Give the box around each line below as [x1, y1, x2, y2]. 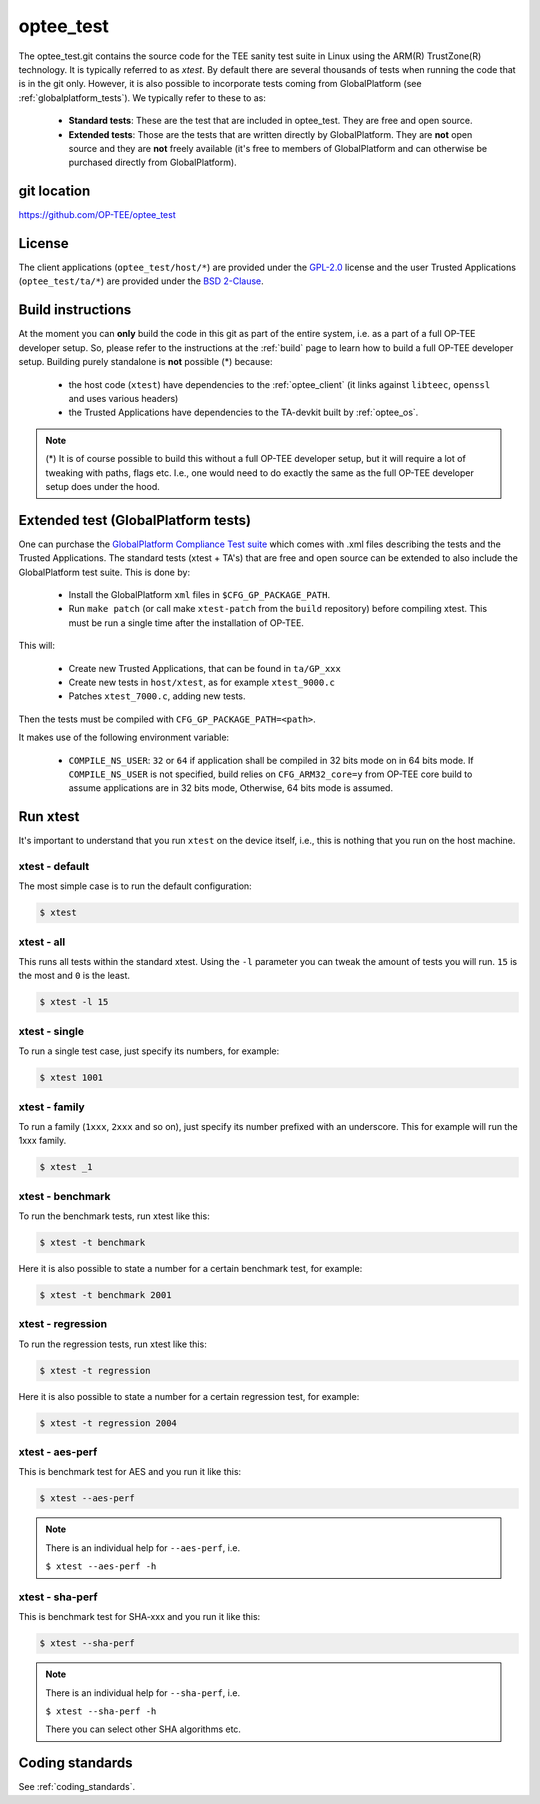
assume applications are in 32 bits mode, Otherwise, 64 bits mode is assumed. [68, 782, 394, 794]
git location [18, 183, 91, 200]
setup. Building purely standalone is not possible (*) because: [18, 356, 274, 368]
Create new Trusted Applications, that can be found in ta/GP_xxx [68, 662, 342, 674]
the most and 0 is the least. [18, 970, 130, 982]
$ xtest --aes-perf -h [45, 1561, 157, 1572]
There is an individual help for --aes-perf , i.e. [45, 1541, 240, 1554]
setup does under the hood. [45, 480, 160, 492]
